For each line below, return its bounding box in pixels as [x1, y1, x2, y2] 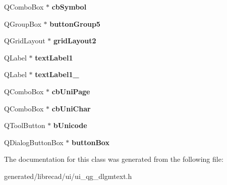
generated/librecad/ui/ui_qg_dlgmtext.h [4, 170, 132, 181]
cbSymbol [51, 2, 87, 12]
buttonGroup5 [49, 18, 100, 29]
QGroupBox [4, 18, 41, 29]
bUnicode [53, 120, 87, 131]
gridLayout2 [53, 35, 96, 46]
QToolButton [4, 120, 45, 131]
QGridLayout [4, 35, 45, 46]
